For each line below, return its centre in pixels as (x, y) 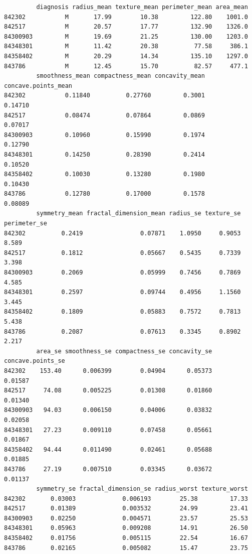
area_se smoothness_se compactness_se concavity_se (124, 351)
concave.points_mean (38, 86)
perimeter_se (26, 224)
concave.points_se (35, 361)
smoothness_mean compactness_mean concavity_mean (120, 76)
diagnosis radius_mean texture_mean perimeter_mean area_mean (142, 7)
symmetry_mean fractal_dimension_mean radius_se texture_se (139, 214)
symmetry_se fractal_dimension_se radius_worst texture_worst (142, 489)
